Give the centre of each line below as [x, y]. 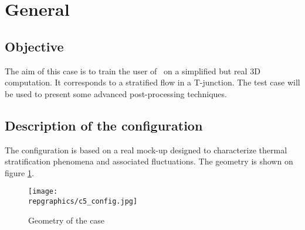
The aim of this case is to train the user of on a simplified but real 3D [133, 71]
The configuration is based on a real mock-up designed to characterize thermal [146, 150]
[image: [43, 192]
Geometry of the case [67, 220]
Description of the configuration [104, 125]
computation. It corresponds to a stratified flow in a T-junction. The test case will [152, 82]
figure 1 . [19, 172]
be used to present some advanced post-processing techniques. [116, 93]
